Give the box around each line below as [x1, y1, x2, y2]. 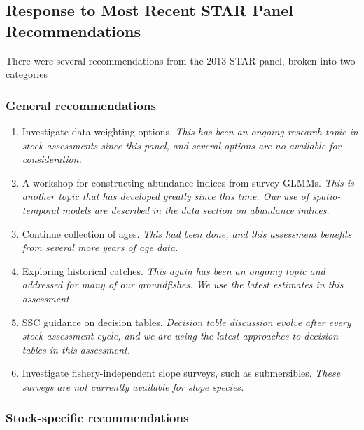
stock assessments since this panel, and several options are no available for [22, 137, 342, 152]
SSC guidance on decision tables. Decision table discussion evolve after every [22, 314, 351, 329]
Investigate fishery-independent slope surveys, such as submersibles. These [22, 365, 341, 380]
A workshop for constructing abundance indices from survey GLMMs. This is [22, 175, 354, 189]
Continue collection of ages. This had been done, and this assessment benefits [22, 226, 352, 241]
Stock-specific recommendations [6, 409, 189, 426]
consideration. [22, 152, 82, 166]
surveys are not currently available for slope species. [22, 379, 244, 394]
